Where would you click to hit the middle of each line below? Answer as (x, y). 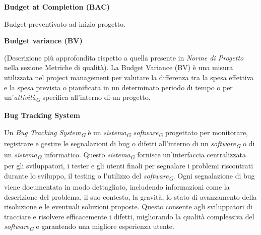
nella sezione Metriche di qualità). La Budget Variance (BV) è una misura (119, 67)
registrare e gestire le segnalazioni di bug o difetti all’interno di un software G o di (129, 144)
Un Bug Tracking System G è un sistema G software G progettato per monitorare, (126, 133)
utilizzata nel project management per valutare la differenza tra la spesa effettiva (129, 77)
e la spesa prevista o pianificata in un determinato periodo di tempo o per (118, 87)
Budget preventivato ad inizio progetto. (65, 23)
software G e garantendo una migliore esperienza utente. (89, 227)
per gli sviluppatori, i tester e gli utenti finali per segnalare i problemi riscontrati (129, 166)
